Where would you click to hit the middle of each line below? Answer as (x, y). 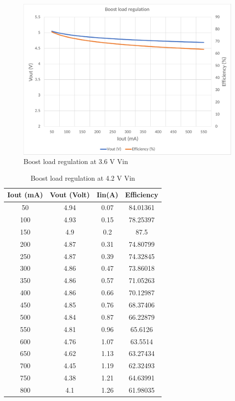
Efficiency (142, 195)
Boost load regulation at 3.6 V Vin (76, 161)
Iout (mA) (25, 195)
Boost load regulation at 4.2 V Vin (83, 177)
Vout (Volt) (70, 195)
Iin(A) (107, 195)
